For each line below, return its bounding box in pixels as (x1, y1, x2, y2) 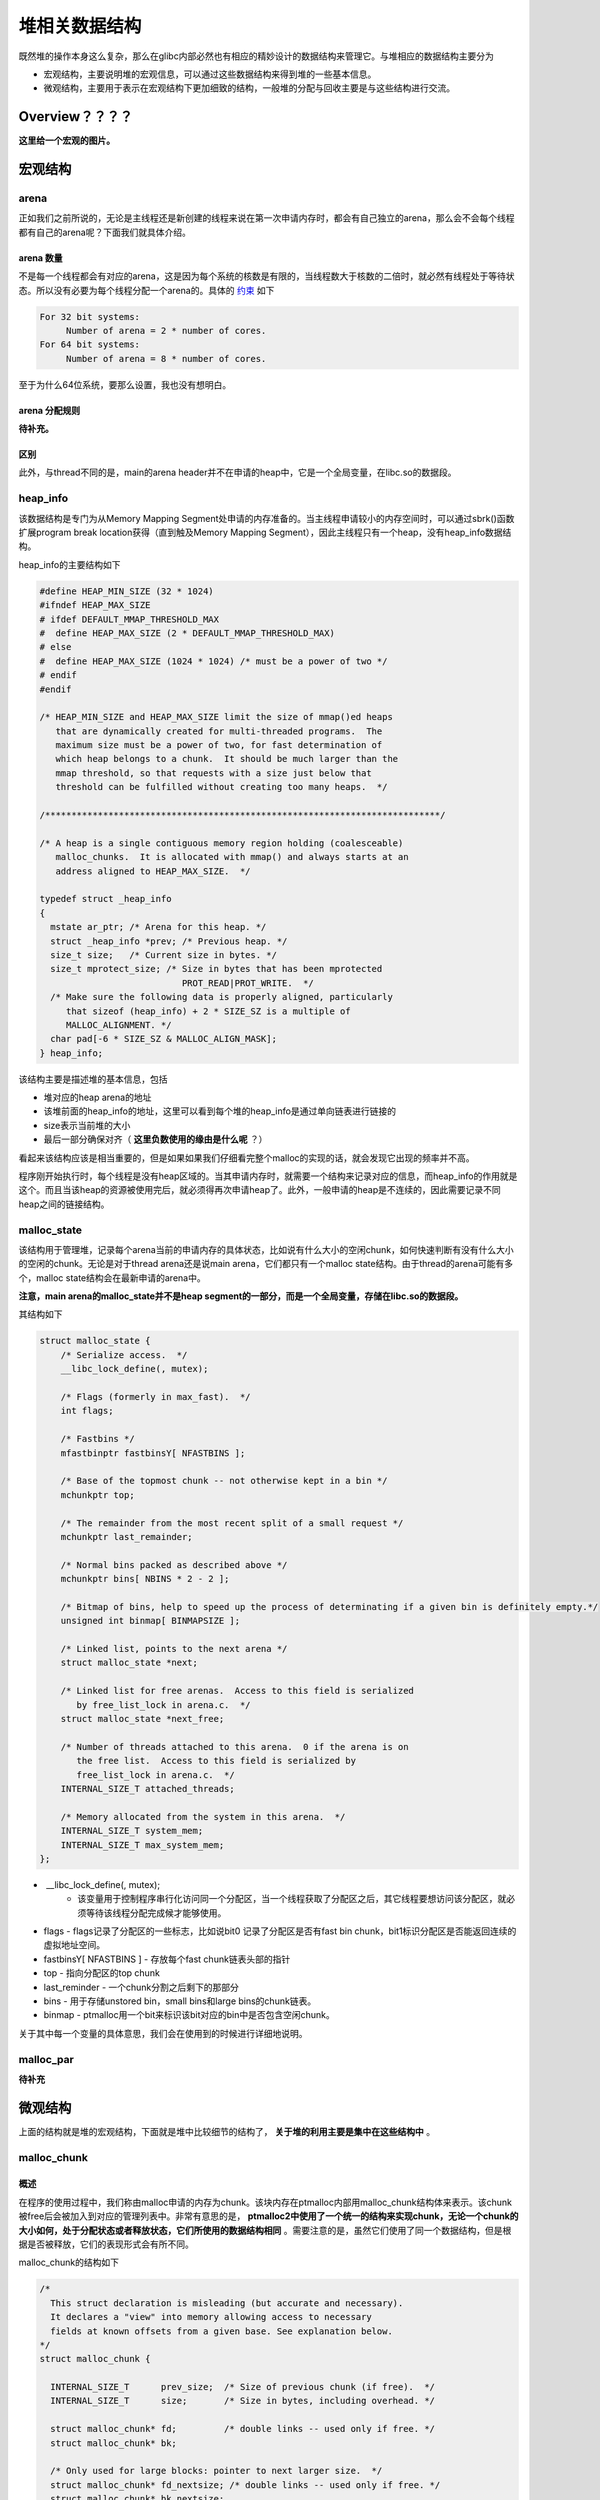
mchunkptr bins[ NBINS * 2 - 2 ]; (60, 1573, 230, 1585)
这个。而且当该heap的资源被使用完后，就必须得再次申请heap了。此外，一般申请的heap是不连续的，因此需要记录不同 (18, 1184, 502, 1196)
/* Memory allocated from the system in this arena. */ (60, 1811, 346, 1822)
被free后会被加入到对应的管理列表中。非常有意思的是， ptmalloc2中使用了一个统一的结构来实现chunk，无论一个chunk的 (18, 2210, 519, 2222)
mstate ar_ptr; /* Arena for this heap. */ (50, 921, 267, 933)
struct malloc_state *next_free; (60, 1713, 225, 1725)
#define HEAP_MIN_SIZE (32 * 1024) (39, 585, 214, 597)
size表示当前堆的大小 (43, 1119, 131, 1131)
